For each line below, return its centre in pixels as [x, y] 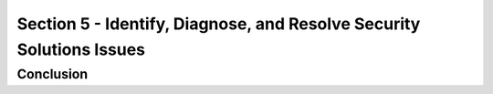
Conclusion [52, 74]
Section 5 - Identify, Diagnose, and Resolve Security [219, 24]
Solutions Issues [81, 49]
